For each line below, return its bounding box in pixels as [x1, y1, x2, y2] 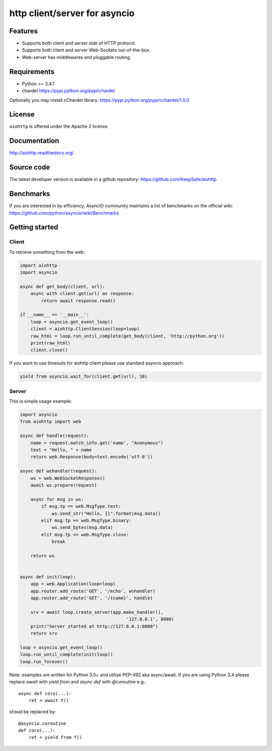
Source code [9, 163, 50, 171]
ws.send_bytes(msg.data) [51, 525, 113, 531]
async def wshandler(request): [20, 468, 98, 474]
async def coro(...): [18, 690, 72, 696]
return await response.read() [41, 298, 116, 304]
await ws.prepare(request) [30, 482, 98, 488]
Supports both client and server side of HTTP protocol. [22, 40, 136, 46]
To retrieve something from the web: [9, 249, 85, 255]
